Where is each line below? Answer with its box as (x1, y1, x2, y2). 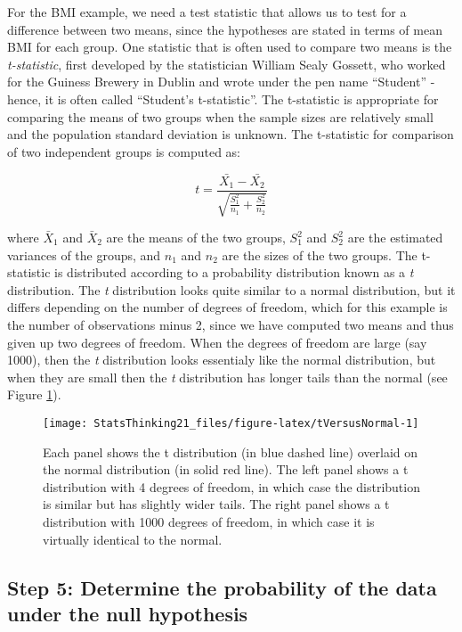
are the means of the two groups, (106, 228, 286, 247)
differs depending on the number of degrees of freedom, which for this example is (7, 298, 448, 316)
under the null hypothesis (7, 599, 248, 627)
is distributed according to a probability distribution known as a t (54, 263, 414, 282)
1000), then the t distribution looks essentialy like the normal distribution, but (7, 350, 436, 369)
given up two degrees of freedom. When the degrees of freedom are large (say (7, 332, 427, 351)
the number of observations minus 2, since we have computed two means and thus (7, 315, 454, 333)
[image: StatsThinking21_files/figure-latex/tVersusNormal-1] (43, 416, 419, 430)
